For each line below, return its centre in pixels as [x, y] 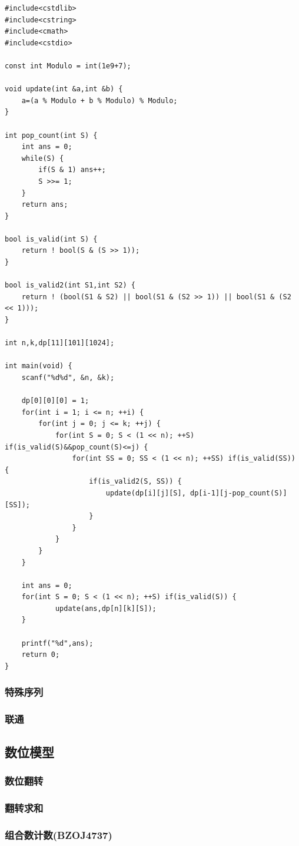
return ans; [45, 205]
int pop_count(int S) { [51, 135]
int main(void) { [39, 366]
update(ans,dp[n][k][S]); [106, 608]
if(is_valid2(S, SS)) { [135, 482]
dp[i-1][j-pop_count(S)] [238, 493]
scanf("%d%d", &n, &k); [68, 378]
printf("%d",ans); [57, 643]
